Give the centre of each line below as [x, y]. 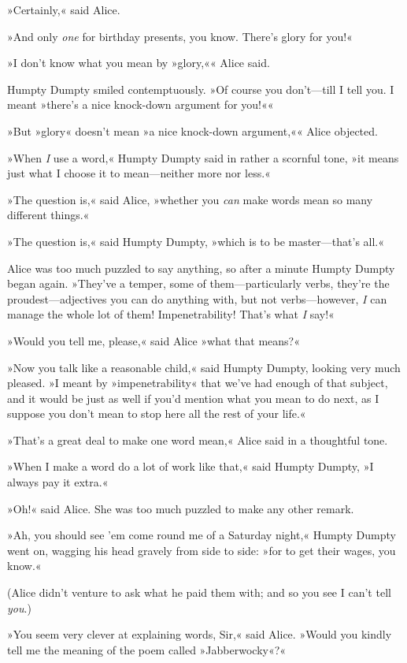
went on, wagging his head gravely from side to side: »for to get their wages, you [202, 550]
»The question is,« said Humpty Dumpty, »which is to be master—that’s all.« [196, 241]
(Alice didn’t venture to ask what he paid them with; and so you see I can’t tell [199, 592]
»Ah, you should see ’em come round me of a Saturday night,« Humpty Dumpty [202, 535]
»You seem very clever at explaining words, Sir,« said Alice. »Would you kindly [200, 634]
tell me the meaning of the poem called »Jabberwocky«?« [147, 649]
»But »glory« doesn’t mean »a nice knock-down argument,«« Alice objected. [192, 130]
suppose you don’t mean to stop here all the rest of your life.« [157, 413]
